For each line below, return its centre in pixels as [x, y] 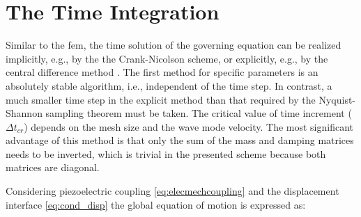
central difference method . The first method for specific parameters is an [162, 72]
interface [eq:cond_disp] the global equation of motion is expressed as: [156, 204]
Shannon [24, 113]
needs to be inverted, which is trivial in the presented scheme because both [166, 153]
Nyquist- [337, 99]
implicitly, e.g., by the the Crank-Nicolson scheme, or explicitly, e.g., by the [167, 58]
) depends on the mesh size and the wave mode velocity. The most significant [189, 126]
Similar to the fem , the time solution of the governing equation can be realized [174, 45]
